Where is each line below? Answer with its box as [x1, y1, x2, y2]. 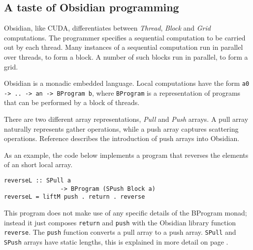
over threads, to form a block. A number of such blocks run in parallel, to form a [4, 51, 248, 62]
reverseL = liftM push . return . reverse [4, 193, 145, 201]
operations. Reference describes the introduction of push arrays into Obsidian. [4, 133, 240, 143]
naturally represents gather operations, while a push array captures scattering [4, 123, 239, 134]
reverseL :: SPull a [4, 177, 71, 184]
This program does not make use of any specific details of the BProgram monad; [4, 208, 247, 218]
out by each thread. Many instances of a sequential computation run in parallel [4, 42, 243, 52]
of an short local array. [4, 159, 73, 170]
